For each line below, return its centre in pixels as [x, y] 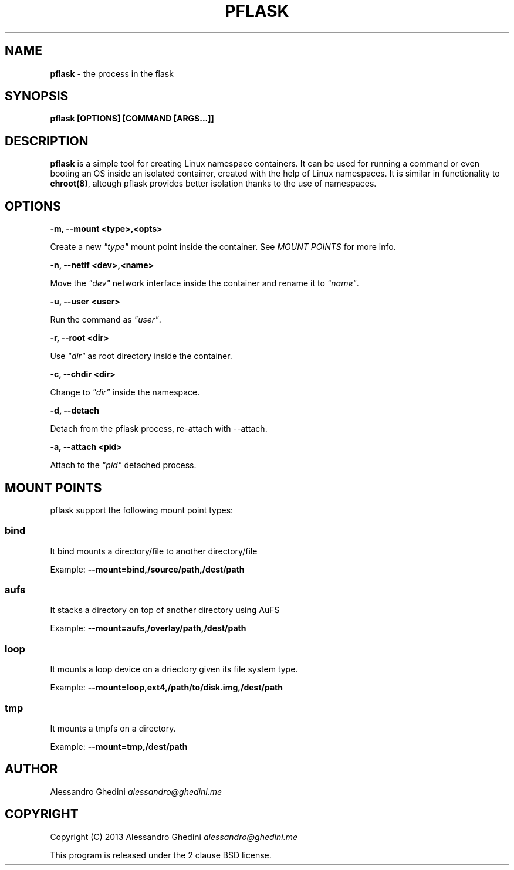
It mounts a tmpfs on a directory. [113, 728]
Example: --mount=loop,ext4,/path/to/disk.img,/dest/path [166, 688]
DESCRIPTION [47, 141]
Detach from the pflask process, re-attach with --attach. [159, 429]
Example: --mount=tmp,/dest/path [119, 746]
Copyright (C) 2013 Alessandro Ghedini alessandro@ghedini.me [174, 837]
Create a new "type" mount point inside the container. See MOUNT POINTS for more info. [223, 247]
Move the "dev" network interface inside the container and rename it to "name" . [204, 283]
